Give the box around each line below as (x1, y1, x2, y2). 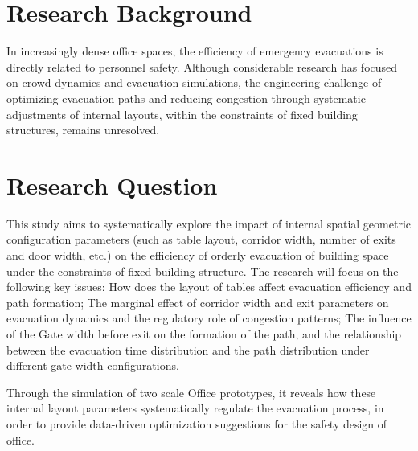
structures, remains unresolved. (6, 121, 160, 138)
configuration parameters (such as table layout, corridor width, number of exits (6, 231, 396, 248)
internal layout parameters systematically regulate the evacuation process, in (6, 400, 384, 416)
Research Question (6, 168, 218, 201)
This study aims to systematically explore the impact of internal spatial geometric (6, 215, 411, 232)
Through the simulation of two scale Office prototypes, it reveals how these (6, 383, 376, 400)
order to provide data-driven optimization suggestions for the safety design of (6, 415, 387, 432)
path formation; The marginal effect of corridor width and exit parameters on (6, 293, 389, 310)
